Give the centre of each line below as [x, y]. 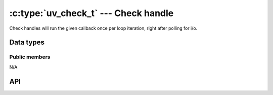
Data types [27, 42]
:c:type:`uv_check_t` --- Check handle [92, 13]
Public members [30, 57]
